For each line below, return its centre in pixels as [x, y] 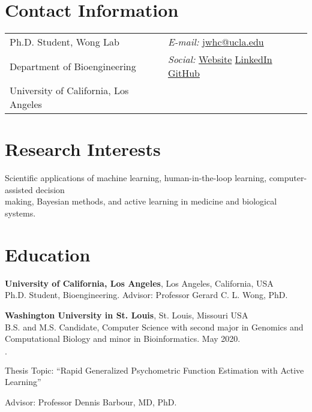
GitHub [184, 73]
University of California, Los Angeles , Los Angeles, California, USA [139, 283]
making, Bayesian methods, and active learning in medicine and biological [141, 201]
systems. [20, 213]
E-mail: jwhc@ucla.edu [216, 42]
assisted [19, 189]
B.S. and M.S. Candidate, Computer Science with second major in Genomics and [154, 327]
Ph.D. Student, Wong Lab [64, 42]
